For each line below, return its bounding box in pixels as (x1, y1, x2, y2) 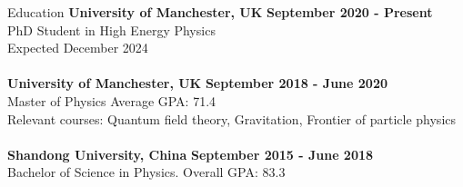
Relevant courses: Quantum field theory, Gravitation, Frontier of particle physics (7, 109, 457, 128)
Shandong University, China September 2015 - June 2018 (7, 144, 374, 163)
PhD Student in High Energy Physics (7, 20, 216, 39)
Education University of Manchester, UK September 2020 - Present (7, 3, 433, 21)
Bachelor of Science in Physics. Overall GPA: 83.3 (7, 162, 286, 182)
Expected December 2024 (7, 38, 148, 57)
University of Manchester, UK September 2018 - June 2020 (7, 74, 388, 93)
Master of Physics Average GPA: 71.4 (7, 91, 216, 110)
